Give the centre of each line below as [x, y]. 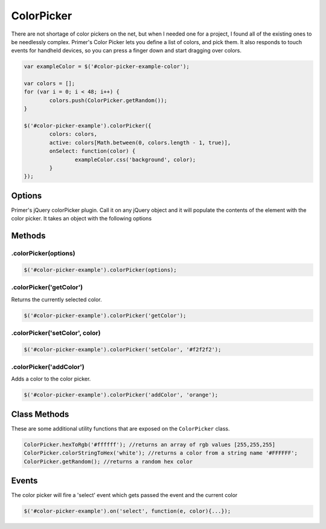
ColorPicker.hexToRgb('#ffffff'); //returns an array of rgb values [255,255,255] [150, 444]
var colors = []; [50, 84]
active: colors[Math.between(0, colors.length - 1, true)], [140, 143]
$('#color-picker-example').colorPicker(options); [101, 270]
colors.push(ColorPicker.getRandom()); [108, 100]
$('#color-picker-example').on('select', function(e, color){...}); [127, 511]
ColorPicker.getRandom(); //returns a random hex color [108, 461]
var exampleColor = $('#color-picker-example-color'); [107, 67]
